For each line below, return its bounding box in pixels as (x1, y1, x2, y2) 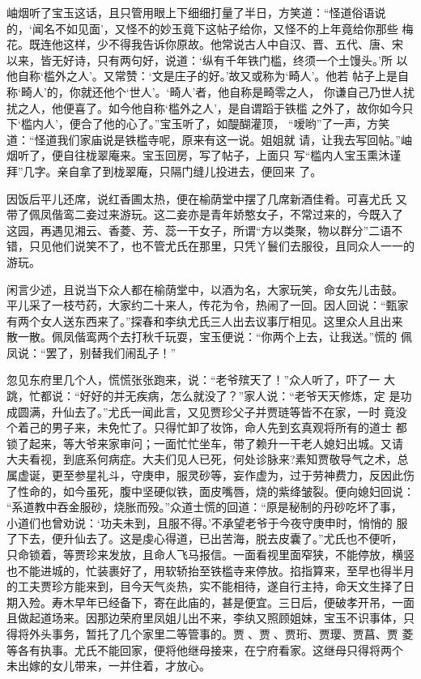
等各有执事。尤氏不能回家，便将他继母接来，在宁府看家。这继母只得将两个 (6, 641, 403, 658)
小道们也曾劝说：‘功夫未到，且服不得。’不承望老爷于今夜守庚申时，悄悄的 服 (6, 514, 408, 531)
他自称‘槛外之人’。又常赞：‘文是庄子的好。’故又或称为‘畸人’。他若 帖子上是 (6, 67, 398, 84)
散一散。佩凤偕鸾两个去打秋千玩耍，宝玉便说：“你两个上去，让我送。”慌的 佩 (6, 328, 412, 345)
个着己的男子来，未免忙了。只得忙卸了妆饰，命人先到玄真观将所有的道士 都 (6, 419, 407, 436)
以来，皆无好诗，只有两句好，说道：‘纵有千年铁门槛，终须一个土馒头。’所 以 (6, 51, 408, 68)
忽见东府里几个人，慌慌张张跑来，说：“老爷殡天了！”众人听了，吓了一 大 (6, 371, 395, 388)
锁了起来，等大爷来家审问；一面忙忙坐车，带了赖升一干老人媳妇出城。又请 (6, 434, 403, 451)
